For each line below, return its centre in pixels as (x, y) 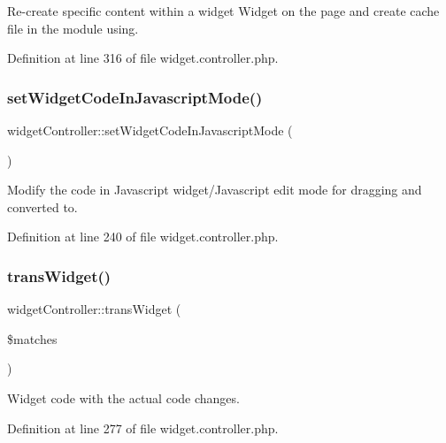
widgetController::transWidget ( (94, 309)
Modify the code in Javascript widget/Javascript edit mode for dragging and (215, 190)
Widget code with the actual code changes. (123, 397)
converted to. (42, 206)
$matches (32, 338)
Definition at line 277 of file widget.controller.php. (143, 428)
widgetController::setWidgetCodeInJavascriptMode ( (150, 130)
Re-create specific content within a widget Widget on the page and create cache (223, 11)
